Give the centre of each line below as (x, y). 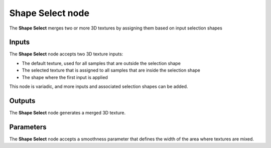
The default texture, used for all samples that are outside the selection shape (101, 63)
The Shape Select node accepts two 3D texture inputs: (66, 54)
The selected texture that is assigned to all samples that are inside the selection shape (111, 70)
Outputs (22, 101)
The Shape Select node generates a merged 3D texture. (67, 112)
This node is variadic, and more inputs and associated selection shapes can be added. (99, 86)
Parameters (28, 127)
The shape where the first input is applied (65, 77)
